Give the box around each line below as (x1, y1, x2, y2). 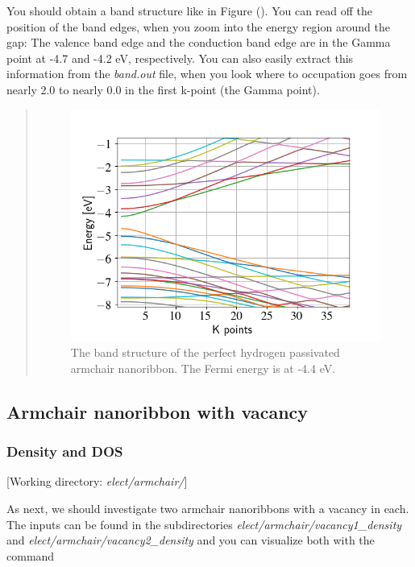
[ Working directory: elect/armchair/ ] (6, 473, 188, 490)
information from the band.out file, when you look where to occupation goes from (6, 65, 408, 82)
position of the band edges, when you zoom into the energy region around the (6, 18, 390, 35)
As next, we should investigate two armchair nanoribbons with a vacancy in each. (6, 500, 409, 517)
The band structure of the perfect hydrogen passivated (70, 344, 340, 361)
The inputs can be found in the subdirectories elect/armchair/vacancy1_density (6, 515, 402, 532)
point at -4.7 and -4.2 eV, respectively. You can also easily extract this (6, 49, 354, 66)
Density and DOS (6, 441, 123, 461)
